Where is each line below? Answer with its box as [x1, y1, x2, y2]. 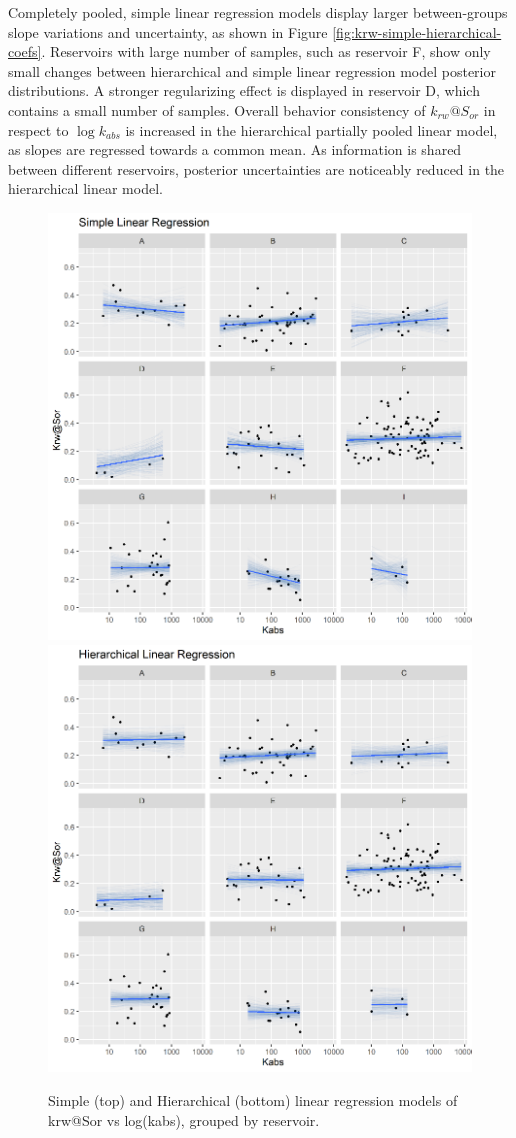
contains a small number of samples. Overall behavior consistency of [8, 99, 426, 120]
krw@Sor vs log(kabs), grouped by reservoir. [48, 1109, 320, 1130]
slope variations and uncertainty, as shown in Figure [8, 21, 328, 42]
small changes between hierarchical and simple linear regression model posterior [8, 60, 496, 81]
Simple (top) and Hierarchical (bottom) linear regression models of [48, 1089, 458, 1110]
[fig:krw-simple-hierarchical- [332, 21, 502, 42]
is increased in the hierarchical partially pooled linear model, [125, 119, 498, 140]
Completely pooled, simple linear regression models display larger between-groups [8, 2, 508, 22]
